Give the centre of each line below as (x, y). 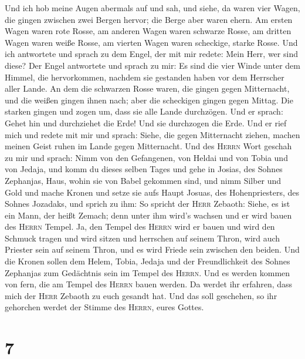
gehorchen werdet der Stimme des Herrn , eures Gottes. (104, 307)
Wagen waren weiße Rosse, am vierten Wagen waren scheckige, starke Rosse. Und (151, 42)
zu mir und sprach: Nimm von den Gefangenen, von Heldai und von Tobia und (146, 157)
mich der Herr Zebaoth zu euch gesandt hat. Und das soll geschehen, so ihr (141, 295)
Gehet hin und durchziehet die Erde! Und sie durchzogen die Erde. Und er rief (146, 123)
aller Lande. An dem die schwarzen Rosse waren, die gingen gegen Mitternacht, (147, 88)
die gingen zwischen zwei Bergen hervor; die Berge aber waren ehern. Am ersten (149, 19)
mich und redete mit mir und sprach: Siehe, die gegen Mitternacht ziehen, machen (152, 134)
